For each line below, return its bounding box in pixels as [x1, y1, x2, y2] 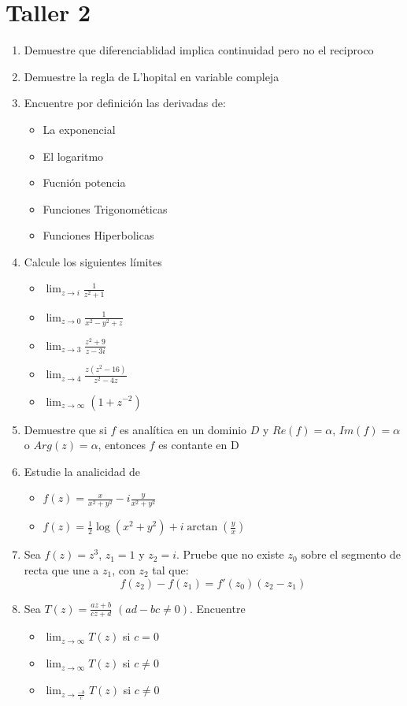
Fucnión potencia [43, 174, 126, 191]
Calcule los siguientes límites [24, 253, 162, 269]
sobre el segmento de [301, 546, 401, 563]
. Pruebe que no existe [176, 546, 284, 563]
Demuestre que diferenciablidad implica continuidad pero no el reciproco [24, 42, 374, 58]
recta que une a [24, 562, 99, 578]
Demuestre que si [24, 421, 107, 437]
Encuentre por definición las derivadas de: [24, 95, 226, 111]
